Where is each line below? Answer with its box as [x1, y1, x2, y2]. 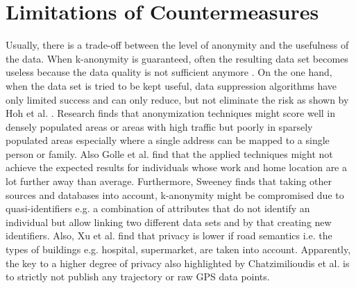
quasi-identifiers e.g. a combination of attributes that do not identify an [6, 201, 310, 216]
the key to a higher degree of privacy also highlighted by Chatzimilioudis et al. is [6, 255, 350, 270]
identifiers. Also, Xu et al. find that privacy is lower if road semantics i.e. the [6, 228, 332, 243]
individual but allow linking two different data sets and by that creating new [6, 214, 332, 229]
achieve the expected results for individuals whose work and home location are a [6, 160, 347, 175]
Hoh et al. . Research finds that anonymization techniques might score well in [6, 106, 336, 120]
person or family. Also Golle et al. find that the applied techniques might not [6, 146, 333, 161]
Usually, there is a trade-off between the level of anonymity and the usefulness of [6, 38, 349, 52]
